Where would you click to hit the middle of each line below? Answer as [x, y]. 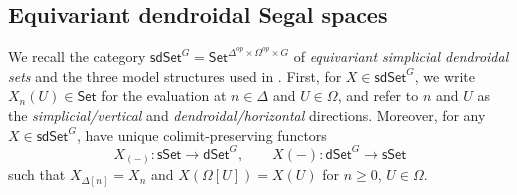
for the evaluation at [164, 95]
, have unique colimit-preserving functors [201, 134]
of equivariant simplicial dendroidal [401, 56]
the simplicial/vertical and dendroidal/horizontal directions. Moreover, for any [247, 115]
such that [37, 174]
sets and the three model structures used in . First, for [175, 75]
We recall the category [77, 56]
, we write [445, 75]
